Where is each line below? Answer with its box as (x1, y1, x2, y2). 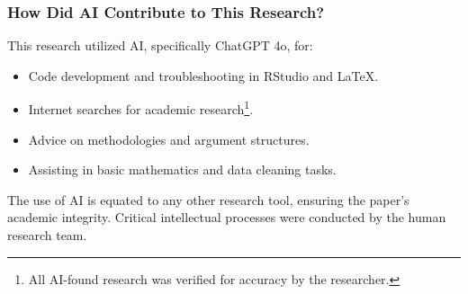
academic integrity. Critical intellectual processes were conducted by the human (7, 208, 446, 227)
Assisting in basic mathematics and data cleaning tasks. (28, 160, 337, 179)
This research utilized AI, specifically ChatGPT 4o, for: (7, 36, 313, 55)
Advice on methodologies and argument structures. (28, 129, 310, 148)
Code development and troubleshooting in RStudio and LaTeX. (28, 66, 379, 85)
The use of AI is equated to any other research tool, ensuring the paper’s (7, 190, 409, 209)
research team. (7, 226, 87, 245)
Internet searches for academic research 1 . (28, 97, 254, 119)
